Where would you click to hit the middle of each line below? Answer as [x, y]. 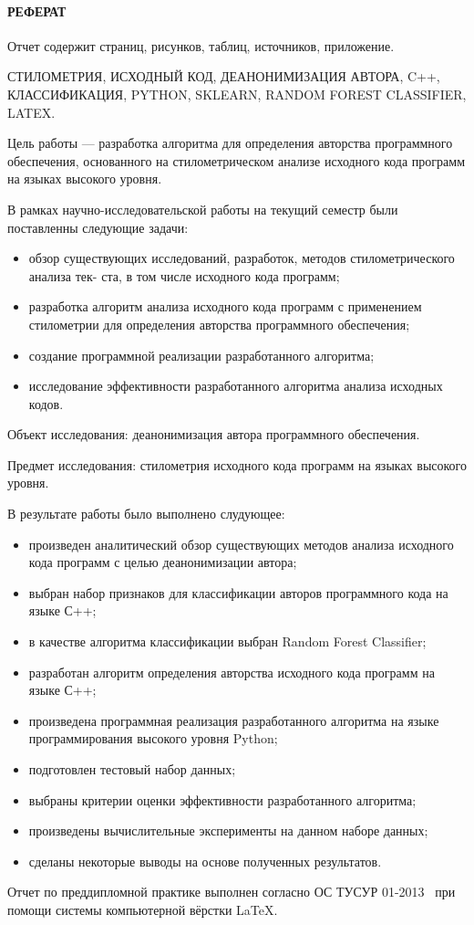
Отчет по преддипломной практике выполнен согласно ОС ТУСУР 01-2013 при [232, 892]
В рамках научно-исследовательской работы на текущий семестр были [203, 209]
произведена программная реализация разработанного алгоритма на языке [234, 720]
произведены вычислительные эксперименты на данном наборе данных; [228, 830]
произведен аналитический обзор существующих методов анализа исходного [241, 544]
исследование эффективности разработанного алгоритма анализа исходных [236, 386]
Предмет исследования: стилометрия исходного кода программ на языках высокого [237, 464]
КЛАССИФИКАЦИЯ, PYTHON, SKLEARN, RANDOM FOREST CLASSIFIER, [237, 94]
